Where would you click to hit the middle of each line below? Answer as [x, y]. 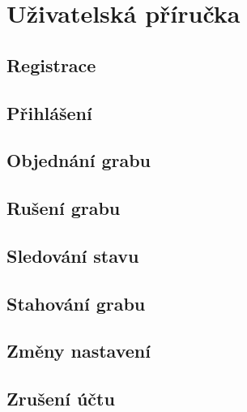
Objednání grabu [79, 160]
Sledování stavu [73, 255]
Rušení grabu [64, 208]
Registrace [51, 64]
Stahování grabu [76, 303]
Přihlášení [49, 112]
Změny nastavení [79, 351]
